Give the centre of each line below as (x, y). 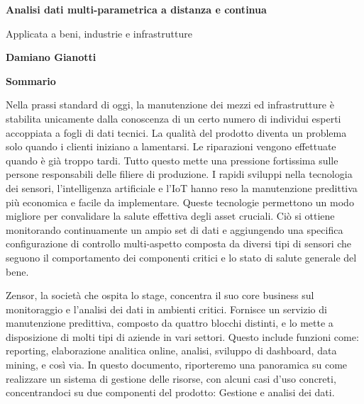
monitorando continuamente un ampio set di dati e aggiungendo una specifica (175, 229)
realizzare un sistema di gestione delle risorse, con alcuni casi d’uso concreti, (171, 378)
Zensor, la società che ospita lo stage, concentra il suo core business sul (160, 295)
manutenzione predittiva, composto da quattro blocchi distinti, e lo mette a (170, 323)
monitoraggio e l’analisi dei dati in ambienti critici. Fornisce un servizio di (166, 309)
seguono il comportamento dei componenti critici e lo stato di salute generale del (181, 257)
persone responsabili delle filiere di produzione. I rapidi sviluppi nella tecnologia (179, 174)
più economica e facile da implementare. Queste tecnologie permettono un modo (180, 202)
